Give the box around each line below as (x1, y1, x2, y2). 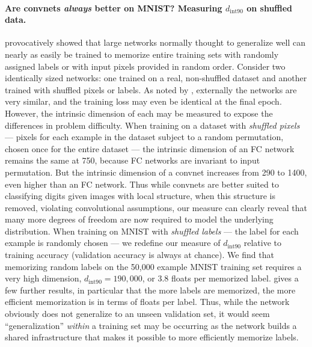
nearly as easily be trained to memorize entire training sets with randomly (5, 48, 279, 60)
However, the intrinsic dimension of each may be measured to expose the (5, 106, 273, 119)
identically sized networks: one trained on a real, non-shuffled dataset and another (5, 72, 307, 84)
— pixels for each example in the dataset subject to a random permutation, (5, 131, 284, 143)
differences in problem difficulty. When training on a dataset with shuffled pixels (5, 118, 300, 131)
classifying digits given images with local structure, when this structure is (5, 189, 275, 202)
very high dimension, (5, 272, 82, 284)
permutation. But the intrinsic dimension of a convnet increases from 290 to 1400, (5, 165, 307, 178)
